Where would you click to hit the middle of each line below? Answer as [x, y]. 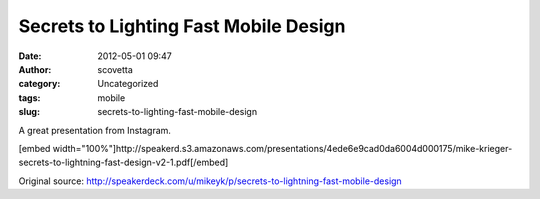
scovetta [115, 69]
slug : [29, 112]
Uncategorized [128, 84]
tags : [29, 97]
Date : [30, 56]
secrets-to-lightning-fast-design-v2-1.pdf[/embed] [123, 162]
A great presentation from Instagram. [95, 130]
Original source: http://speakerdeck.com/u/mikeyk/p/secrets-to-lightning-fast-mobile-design [210, 181]
